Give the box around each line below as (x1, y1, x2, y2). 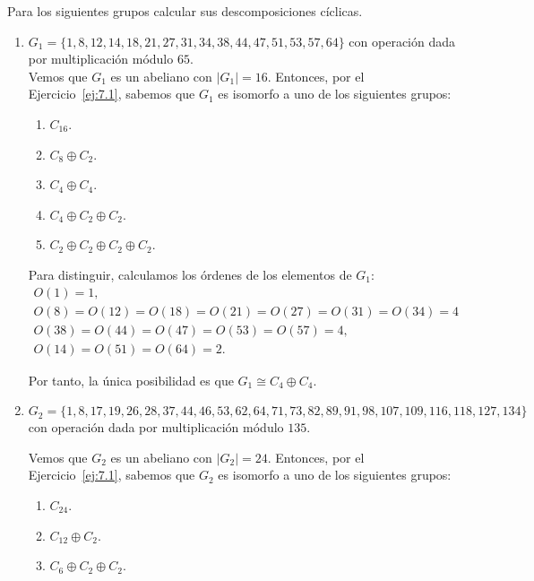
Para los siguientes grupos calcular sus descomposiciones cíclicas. (7, 2, 363, 20)
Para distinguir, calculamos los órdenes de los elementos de (28, 264, 352, 283)
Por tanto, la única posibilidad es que (28, 370, 234, 389)
